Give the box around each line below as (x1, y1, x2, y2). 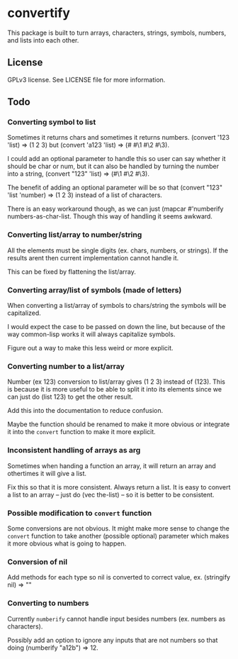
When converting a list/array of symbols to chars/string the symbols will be (7, 301, 227, 310)
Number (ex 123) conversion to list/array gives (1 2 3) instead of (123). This (7, 377, 225, 386)
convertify (7, 5, 71, 21)
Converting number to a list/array (7, 361, 125, 371)
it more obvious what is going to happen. (7, 539, 127, 548)
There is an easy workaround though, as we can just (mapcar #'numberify (7, 204, 224, 214)
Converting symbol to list (7, 117, 96, 127)
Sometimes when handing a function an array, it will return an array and (7, 461, 216, 470)
